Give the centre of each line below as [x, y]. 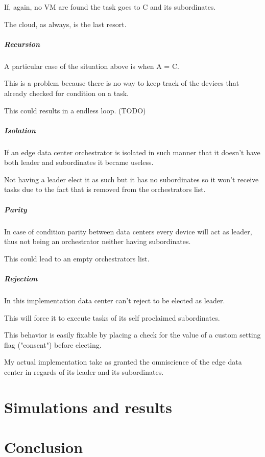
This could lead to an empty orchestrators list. [77, 258]
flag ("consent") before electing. [53, 344]
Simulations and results [88, 407]
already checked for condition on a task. [66, 93]
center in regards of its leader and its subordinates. [84, 371]
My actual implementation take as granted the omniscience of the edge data [123, 362]
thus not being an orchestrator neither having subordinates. [98, 241]
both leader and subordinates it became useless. [79, 162]
